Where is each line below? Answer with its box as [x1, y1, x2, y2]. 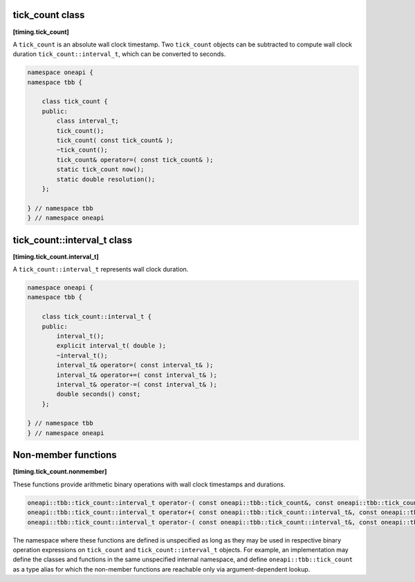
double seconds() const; [56, 390, 141, 398]
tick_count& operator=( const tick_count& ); [56, 156, 214, 164]
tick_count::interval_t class [12, 234, 133, 246]
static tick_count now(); [56, 166, 145, 173]
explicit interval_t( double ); [56, 342, 166, 350]
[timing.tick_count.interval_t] [12, 252, 100, 261]
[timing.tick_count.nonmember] [12, 468, 107, 476]
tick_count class [12, 9, 85, 21]
